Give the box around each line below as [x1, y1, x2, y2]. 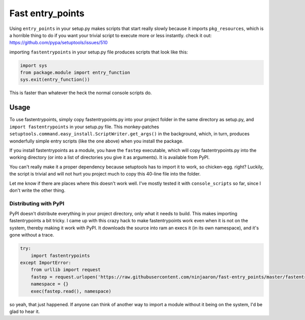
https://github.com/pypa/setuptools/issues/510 [9, 40, 108, 46]
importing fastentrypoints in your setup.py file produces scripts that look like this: [9, 49, 188, 55]
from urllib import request [30, 267, 101, 273]
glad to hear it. [9, 308, 40, 314]
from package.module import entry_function [20, 70, 131, 76]
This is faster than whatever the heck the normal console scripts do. [9, 90, 152, 96]
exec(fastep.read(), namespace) [30, 288, 112, 294]
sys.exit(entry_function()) [20, 77, 90, 82]
